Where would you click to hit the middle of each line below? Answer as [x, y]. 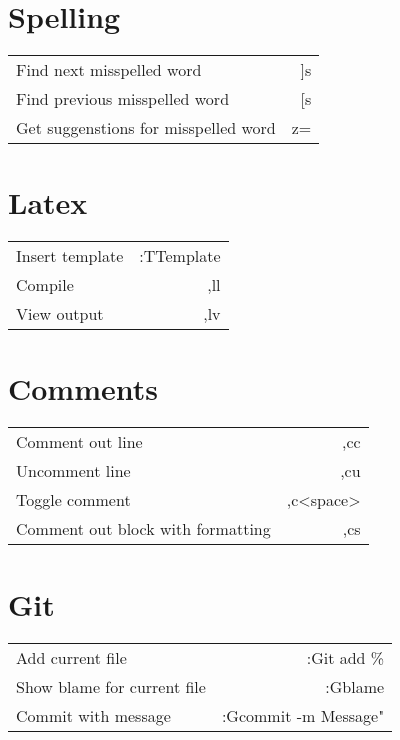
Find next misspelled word [109, 70]
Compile [45, 285]
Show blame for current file [111, 686]
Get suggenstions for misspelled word [146, 128]
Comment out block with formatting [143, 529]
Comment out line [79, 442]
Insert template [70, 256]
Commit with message [93, 715]
